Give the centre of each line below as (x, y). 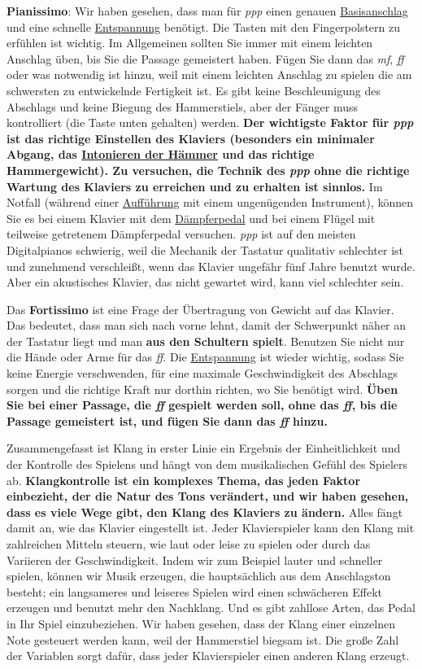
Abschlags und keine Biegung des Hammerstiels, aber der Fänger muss (183, 106)
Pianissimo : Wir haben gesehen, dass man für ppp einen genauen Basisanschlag (207, 11)
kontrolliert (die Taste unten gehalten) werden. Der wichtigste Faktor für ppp (210, 122)
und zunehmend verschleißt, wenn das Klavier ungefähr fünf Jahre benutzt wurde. (211, 266)
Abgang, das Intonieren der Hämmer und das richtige (161, 154)
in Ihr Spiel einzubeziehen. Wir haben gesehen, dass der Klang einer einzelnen (201, 623)
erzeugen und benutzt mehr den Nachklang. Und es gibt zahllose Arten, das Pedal (211, 608)
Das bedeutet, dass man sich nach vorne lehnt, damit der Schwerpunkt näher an (207, 325)
